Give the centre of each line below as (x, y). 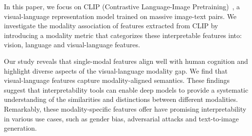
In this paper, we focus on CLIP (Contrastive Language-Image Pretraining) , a (122, 6)
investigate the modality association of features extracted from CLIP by (111, 26)
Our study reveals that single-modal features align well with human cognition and (126, 61)
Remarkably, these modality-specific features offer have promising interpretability (125, 108)
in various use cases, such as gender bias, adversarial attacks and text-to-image (121, 118)
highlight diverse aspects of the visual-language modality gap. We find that (116, 70)
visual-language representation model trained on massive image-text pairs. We (120, 16)
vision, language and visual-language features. (72, 45)
